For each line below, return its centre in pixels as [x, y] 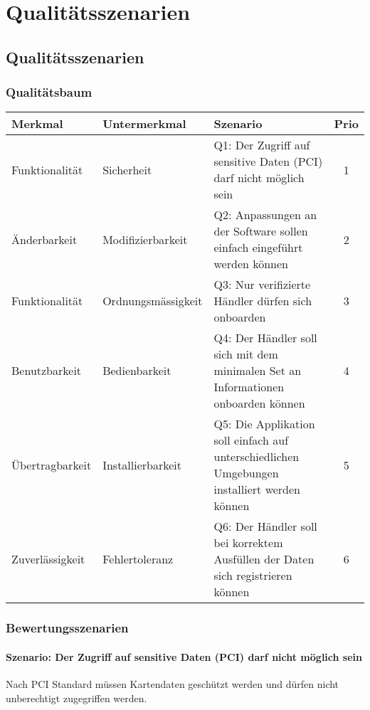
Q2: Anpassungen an [265, 215]
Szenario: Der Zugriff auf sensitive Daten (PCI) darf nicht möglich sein [184, 656]
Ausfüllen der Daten [264, 559]
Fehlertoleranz [138, 559]
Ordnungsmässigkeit [153, 301]
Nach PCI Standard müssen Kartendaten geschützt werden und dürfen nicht [173, 684]
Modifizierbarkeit [145, 239]
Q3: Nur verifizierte [262, 285]
